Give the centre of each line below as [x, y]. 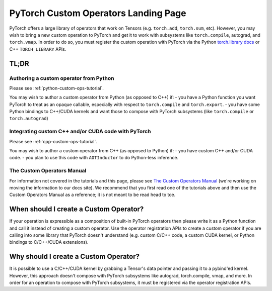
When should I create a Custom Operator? [77, 209]
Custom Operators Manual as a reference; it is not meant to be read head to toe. [92, 195]
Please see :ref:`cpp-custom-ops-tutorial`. [53, 141]
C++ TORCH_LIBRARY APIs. [38, 49]
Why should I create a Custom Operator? [75, 257]
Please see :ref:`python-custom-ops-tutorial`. [57, 88]
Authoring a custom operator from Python [62, 78]
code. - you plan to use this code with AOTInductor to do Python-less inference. [94, 158]
